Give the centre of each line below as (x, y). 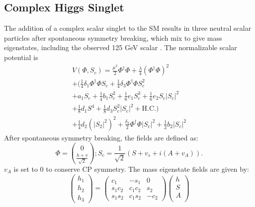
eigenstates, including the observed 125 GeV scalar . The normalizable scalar (121, 47)
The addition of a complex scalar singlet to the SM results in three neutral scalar (128, 28)
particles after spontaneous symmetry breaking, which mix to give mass (113, 37)
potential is (21, 57)
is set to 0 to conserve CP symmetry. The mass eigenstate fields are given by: (131, 169)
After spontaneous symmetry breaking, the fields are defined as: (101, 137)
